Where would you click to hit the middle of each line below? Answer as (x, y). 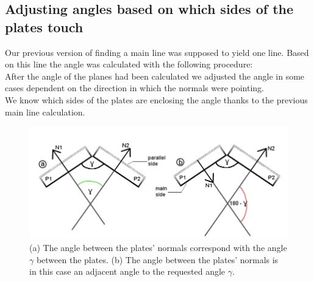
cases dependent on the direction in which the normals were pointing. (135, 88)
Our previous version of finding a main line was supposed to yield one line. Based (157, 52)
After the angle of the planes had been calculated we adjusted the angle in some (155, 76)
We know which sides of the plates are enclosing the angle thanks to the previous (156, 99)
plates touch (44, 26)
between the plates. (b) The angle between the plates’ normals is (157, 259)
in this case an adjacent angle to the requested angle (127, 271)
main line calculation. (45, 112)
